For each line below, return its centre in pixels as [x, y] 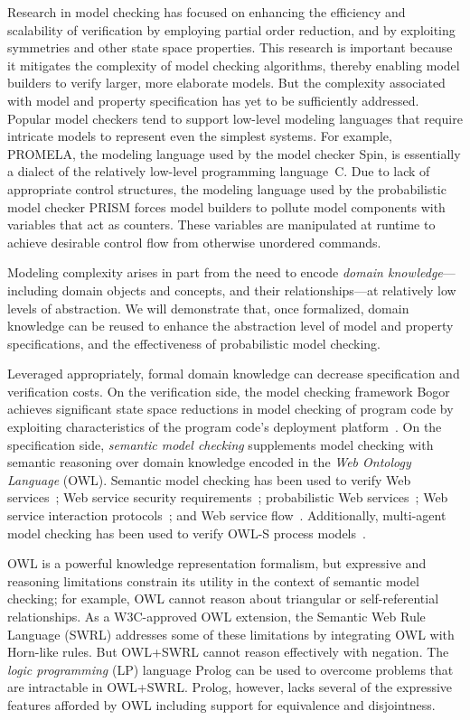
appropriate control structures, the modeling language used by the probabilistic [227, 188]
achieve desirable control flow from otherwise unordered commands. [194, 242]
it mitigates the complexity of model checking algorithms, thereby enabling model [234, 65]
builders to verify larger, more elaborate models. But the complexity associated [226, 83]
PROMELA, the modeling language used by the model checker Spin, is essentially [234, 153]
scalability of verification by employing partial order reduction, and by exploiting [231, 29]
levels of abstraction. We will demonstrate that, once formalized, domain [208, 308]
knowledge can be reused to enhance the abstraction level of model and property [230, 326]
